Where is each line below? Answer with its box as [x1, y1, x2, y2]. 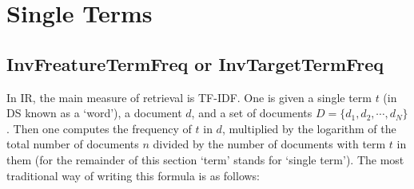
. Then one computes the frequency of [6, 120, 192, 136]
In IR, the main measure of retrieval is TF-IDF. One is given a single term [6, 89, 372, 105]
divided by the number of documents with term [153, 136, 386, 152]
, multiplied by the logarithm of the [221, 120, 396, 136]
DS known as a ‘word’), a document [6, 104, 182, 121]
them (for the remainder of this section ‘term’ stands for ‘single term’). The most [6, 151, 404, 167]
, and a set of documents [191, 104, 312, 121]
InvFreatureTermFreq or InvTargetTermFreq [6, 51, 384, 76]
